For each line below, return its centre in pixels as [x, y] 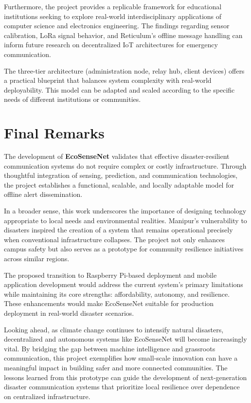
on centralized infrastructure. [47, 396]
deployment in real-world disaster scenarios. [69, 313]
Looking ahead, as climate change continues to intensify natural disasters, [114, 329]
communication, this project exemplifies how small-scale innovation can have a [121, 358]
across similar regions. [37, 258]
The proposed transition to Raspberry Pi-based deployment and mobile [110, 275]
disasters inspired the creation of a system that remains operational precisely [118, 230]
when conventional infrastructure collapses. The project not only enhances [114, 239]
